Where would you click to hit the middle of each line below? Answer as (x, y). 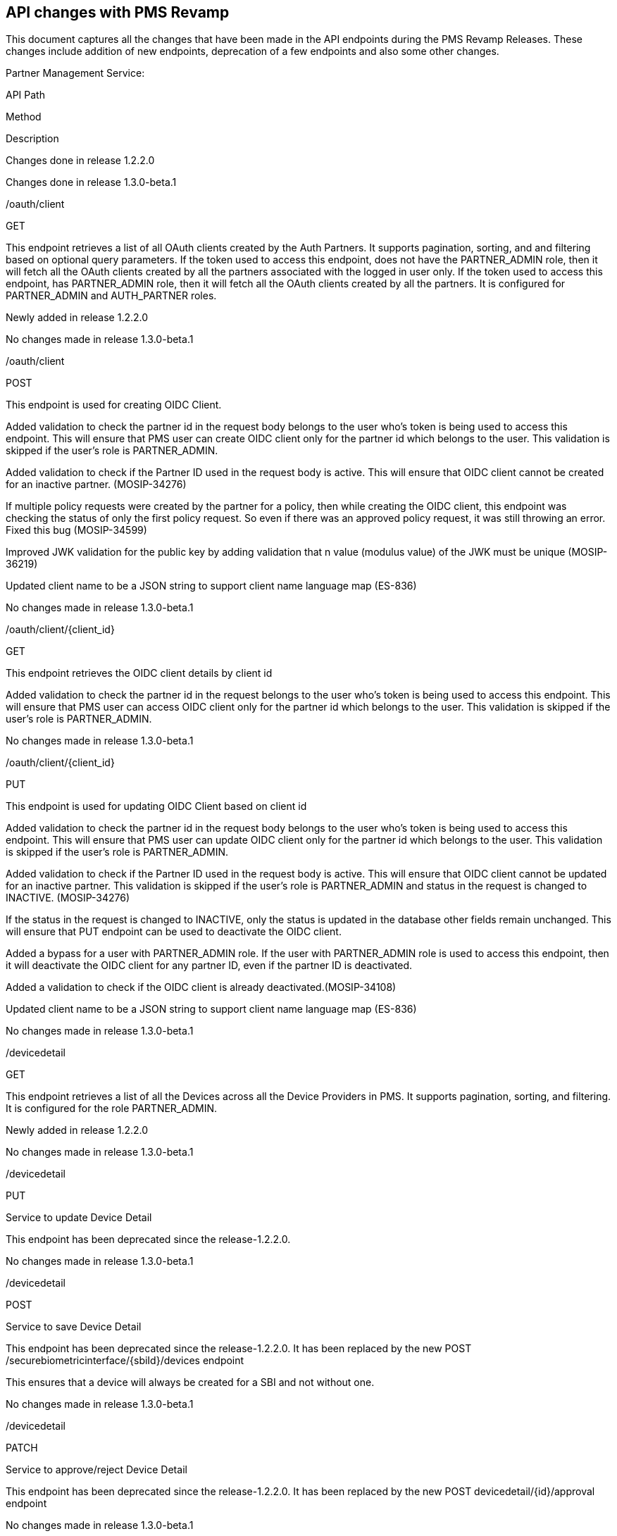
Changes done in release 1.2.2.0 (80, 161)
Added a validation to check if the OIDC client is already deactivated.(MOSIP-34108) (201, 987)
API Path (25, 95)
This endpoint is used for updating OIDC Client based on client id (156, 806)
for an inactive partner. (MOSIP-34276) (96, 485)
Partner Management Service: (75, 73)
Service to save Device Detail (74, 1327)
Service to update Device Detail (79, 1218)
